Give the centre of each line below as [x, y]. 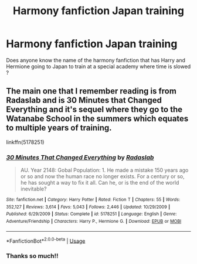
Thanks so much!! [32, 256]
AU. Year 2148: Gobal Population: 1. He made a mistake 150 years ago [104, 170]
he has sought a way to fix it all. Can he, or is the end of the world [100, 183]
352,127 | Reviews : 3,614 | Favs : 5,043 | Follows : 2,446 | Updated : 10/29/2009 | [88, 207]
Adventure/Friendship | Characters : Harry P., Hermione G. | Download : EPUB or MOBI [94, 222]
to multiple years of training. [59, 128]
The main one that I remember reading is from [91, 91]
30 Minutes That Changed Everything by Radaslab [80, 157]
